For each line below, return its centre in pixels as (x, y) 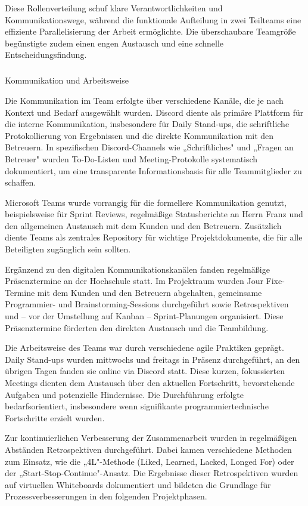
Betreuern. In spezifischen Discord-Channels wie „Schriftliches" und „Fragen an (149, 147)
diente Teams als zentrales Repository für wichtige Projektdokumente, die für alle (154, 237)
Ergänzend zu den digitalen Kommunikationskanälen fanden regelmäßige (137, 269)
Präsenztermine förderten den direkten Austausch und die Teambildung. (137, 327)
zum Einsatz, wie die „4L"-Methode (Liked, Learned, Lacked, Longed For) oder (150, 461)
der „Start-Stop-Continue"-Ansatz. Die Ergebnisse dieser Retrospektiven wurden (152, 473)
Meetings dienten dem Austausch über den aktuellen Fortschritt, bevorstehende (150, 382)
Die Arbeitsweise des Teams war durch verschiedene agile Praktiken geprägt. (144, 348)
